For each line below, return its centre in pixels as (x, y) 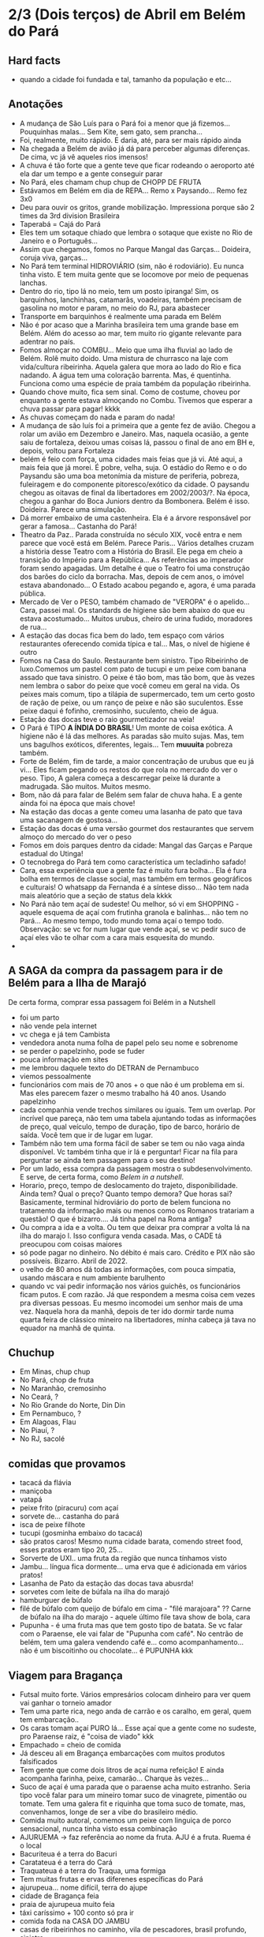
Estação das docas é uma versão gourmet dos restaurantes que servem (137, 828)
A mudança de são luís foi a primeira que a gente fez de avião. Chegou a (138, 425)
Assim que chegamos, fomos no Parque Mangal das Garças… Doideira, (135, 249)
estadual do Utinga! (51, 853)
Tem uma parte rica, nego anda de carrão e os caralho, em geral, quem (136, 1711)
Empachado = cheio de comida (70, 1745)
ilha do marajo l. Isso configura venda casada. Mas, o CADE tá (121, 1236)
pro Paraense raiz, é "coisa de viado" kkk (87, 1736)
